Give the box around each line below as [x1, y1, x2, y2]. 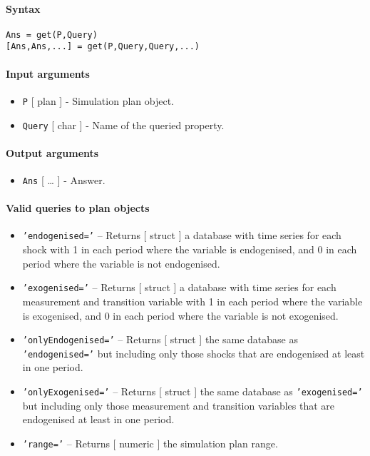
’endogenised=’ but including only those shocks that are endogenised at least [22, 345, 365, 360]
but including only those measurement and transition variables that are [22, 397, 335, 412]
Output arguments [6, 145, 99, 160]
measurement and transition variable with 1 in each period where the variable [22, 293, 363, 308]
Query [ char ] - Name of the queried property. [22, 117, 225, 132]
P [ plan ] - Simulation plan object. [22, 93, 174, 108]
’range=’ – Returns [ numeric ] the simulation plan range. [22, 435, 278, 450]
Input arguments [6, 66, 90, 81]
